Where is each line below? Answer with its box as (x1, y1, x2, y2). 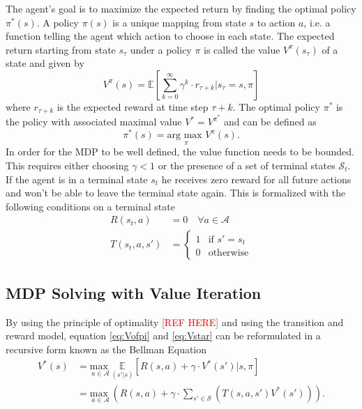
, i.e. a (303, 15, 331, 29)
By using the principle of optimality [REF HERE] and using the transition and (6, 314, 344, 329)
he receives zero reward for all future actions (161, 171, 352, 186)
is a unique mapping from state (112, 15, 246, 29)
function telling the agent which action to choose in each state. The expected (6, 29, 335, 43)
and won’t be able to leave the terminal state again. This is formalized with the (6, 185, 346, 200)
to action (257, 15, 296, 29)
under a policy (130, 42, 192, 56)
